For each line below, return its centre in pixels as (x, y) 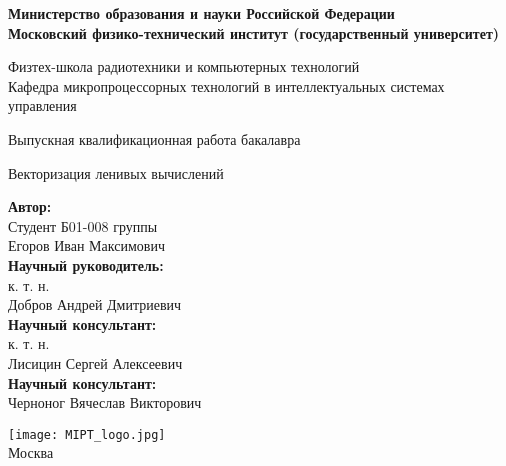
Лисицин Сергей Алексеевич (95, 362)
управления (42, 105)
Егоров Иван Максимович (86, 245)
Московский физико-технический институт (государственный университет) (254, 32)
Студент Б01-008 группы (83, 225)
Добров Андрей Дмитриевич (95, 304)
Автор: (30, 206)
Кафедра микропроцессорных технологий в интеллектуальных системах (226, 85)
